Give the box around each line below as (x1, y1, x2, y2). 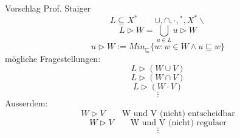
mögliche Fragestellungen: (5, 52, 101, 64)
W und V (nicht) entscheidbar (122, 109, 235, 119)
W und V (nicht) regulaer (130, 119, 227, 128)
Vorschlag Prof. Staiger (5, 2, 91, 14)
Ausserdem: (5, 97, 48, 109)
